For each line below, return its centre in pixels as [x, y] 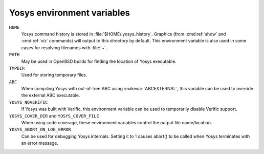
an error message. [40, 143]
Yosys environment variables [70, 13]
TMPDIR [17, 68]
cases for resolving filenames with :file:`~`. [64, 48]
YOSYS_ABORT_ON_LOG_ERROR [40, 130]
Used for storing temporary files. [54, 75]
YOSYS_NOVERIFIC [29, 102]
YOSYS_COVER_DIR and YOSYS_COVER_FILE [54, 116]
